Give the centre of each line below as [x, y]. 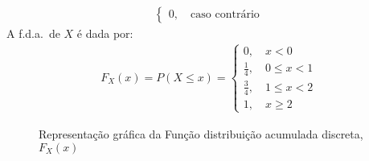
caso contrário [225, 15]
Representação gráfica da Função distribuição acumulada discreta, [201, 133]
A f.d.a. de [33, 33]
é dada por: [105, 33]
